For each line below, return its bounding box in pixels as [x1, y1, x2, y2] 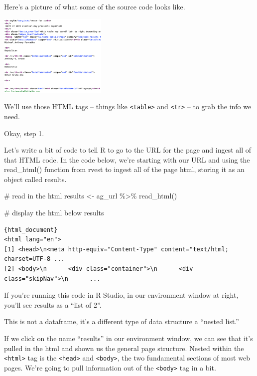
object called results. [4, 174, 67, 184]
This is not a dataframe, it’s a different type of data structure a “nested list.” [4, 316, 239, 327]
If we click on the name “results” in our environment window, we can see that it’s [4, 333, 253, 344]
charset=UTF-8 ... [4, 255, 65, 263]
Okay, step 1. [4, 128, 44, 138]
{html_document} [4, 226, 58, 233]
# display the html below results [4, 207, 104, 218]
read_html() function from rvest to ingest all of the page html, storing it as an [4, 164, 245, 175]
